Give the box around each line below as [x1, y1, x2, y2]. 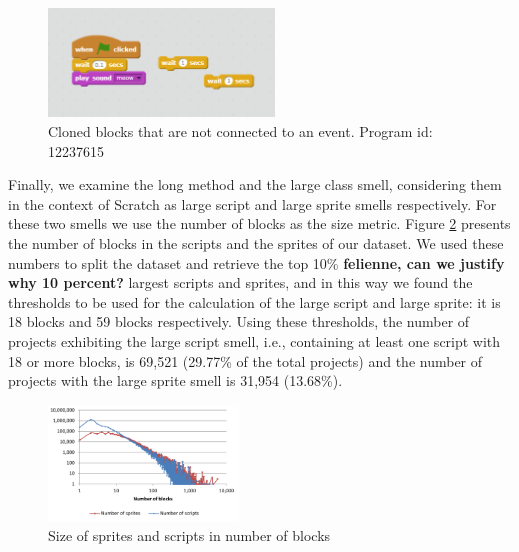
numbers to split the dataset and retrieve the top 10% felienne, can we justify [8, 252, 505, 273]
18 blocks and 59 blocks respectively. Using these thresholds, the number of [8, 311, 470, 332]
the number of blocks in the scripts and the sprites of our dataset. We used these [8, 233, 504, 253]
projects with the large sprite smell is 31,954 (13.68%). [8, 370, 343, 391]
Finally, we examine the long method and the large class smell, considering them [8, 174, 502, 195]
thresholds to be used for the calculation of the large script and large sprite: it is [8, 291, 501, 312]
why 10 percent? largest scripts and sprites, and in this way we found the [8, 272, 473, 293]
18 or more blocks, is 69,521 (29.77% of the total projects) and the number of [8, 350, 483, 371]
